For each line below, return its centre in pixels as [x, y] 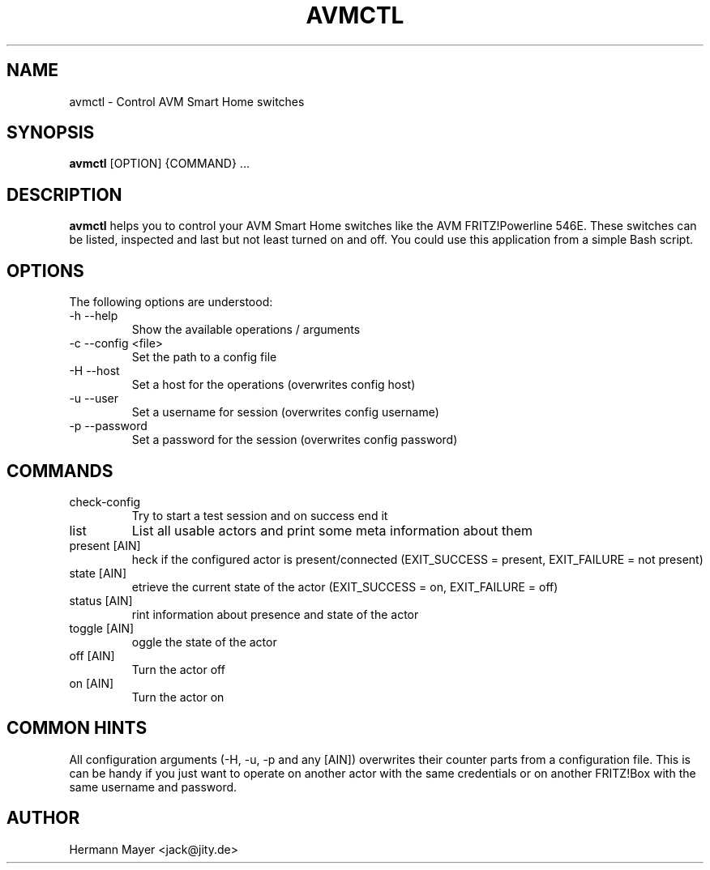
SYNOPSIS [51, 133]
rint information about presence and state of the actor [275, 614]
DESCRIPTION [64, 194]
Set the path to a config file [204, 357]
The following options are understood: [171, 302]
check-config [105, 501]
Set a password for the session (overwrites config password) [295, 440]
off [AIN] [92, 655]
